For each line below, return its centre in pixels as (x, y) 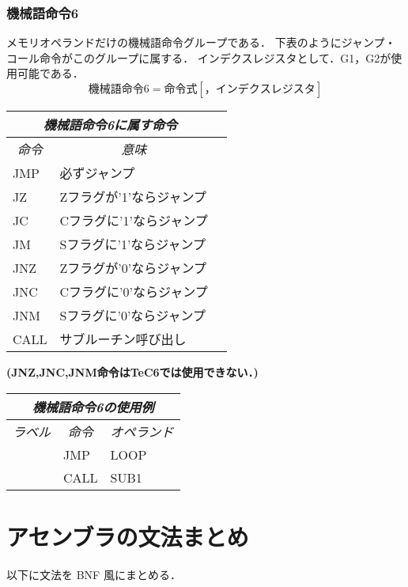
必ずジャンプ (97, 173)
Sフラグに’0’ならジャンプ (133, 315)
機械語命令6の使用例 (93, 407)
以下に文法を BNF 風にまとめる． (94, 574)
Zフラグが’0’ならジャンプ (133, 268)
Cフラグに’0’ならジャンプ (134, 292)
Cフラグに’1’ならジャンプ (134, 220)
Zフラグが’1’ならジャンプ (133, 197)
